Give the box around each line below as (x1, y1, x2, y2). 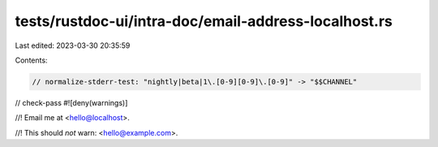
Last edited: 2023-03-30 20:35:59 (15, 41, 131, 50)
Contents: (15, 55, 48, 65)
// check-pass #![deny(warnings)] (15, 97, 128, 107)
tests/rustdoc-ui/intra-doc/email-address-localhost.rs (15, 12, 393, 30)
